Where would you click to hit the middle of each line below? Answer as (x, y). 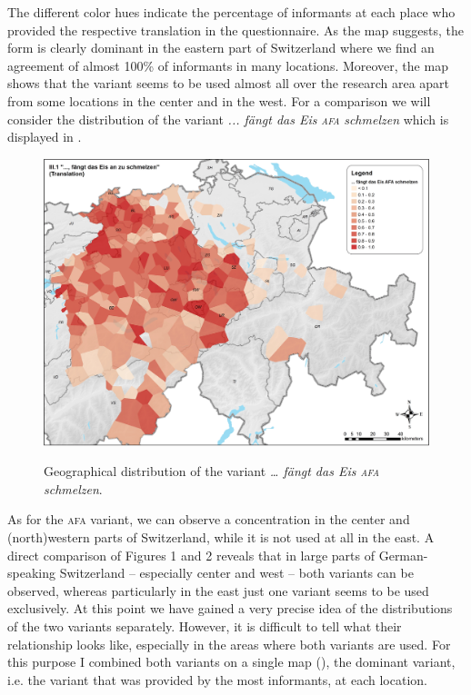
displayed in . (45, 137)
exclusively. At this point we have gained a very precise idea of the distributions (230, 608)
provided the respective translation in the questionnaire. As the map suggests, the (235, 30)
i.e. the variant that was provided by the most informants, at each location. (217, 679)
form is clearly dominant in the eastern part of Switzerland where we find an (221, 48)
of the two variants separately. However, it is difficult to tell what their (205, 626)
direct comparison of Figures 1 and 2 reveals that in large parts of (191, 555)
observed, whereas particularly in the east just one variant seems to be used (218, 590)
